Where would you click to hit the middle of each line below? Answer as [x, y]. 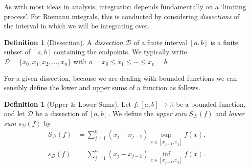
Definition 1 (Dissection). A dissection [64, 42]
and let [14, 113]
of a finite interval [160, 42]
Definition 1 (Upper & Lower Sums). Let [68, 104]
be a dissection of [61, 113]
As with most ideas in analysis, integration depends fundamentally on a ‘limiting [125, 6]
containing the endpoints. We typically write [120, 52]
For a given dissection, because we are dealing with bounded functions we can [121, 78]
